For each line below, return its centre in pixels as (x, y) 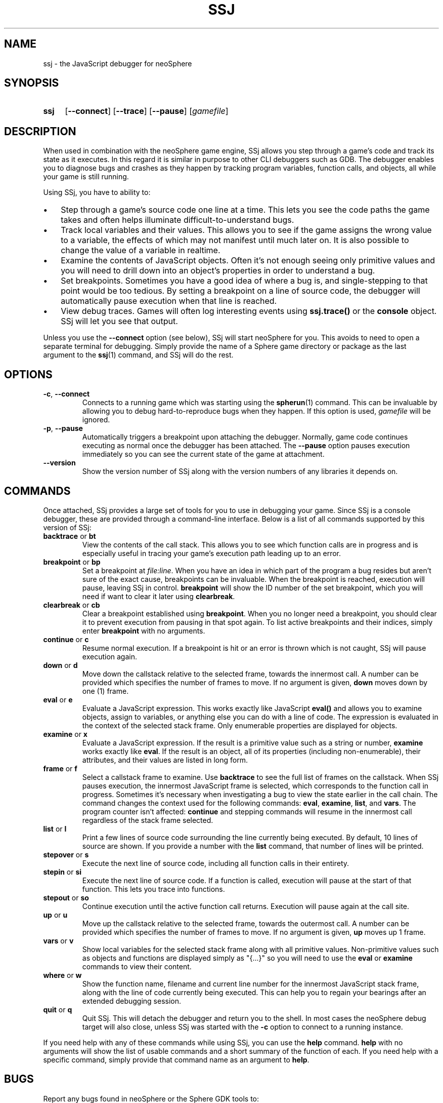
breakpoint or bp (72, 562)
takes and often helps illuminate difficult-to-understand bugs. (178, 220)
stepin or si (62, 872)
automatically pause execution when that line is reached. (169, 301)
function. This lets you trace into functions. (153, 889)
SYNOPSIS (32, 83)
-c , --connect (67, 394)
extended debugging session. (132, 1001)
